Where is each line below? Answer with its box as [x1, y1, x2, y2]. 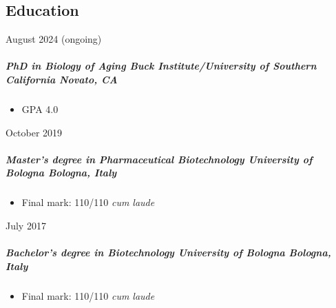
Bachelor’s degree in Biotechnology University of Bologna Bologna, [6, 245, 331, 260]
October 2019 [6, 125, 63, 139]
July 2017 [6, 218, 46, 232]
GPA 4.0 [21, 101, 59, 116]
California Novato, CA [6, 72, 118, 86]
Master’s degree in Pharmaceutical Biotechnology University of [6, 152, 313, 166]
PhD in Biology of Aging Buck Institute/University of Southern [6, 59, 317, 73]
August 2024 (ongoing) [6, 32, 102, 46]
